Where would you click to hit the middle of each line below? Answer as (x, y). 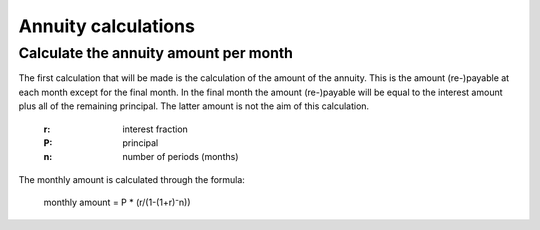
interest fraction (155, 129)
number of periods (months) (180, 157)
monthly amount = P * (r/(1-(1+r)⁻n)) (117, 202)
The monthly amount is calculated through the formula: (131, 179)
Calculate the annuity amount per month (156, 53)
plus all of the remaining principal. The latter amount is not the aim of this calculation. (194, 106)
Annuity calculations (106, 26)
